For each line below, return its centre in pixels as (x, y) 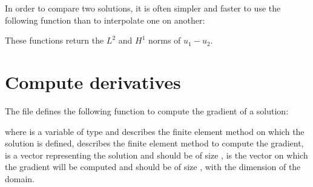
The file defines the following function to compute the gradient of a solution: (147, 110)
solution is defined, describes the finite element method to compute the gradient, (154, 143)
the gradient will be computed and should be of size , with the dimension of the (153, 167)
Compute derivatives (93, 81)
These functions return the (54, 40)
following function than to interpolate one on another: (105, 20)
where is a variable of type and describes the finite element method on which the (155, 131)
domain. (20, 178)
